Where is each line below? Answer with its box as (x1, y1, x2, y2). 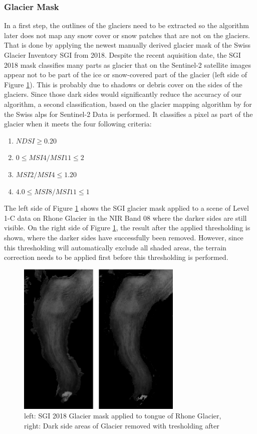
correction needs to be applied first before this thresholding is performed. (4, 252, 228, 262)
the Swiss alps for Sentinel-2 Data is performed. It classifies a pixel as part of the (4, 108, 253, 119)
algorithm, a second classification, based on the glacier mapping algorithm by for (4, 98, 252, 109)
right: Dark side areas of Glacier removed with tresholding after (24, 420, 219, 430)
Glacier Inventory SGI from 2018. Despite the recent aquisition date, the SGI (4, 50, 241, 60)
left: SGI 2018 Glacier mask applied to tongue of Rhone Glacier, (24, 410, 221, 421)
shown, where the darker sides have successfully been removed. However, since (4, 232, 243, 242)
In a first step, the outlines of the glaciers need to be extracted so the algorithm (4, 20, 249, 31)
